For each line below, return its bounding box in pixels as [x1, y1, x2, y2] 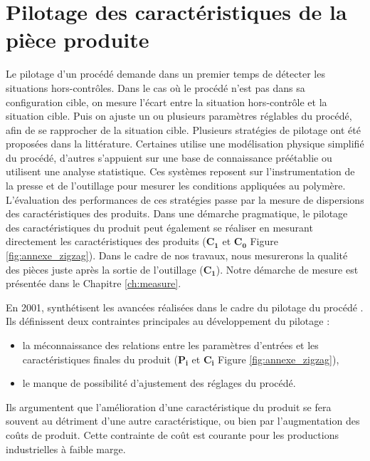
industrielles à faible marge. [6, 441, 126, 456]
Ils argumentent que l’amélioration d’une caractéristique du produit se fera [6, 399, 332, 414]
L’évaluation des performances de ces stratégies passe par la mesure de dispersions [6, 192, 364, 207]
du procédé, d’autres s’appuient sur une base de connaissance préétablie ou [6, 150, 332, 165]
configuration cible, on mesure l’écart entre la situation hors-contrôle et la [6, 94, 327, 109]
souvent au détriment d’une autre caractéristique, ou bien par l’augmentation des [6, 413, 360, 428]
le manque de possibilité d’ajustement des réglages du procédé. [22, 375, 296, 390]
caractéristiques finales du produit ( [22, 351, 178, 366]
